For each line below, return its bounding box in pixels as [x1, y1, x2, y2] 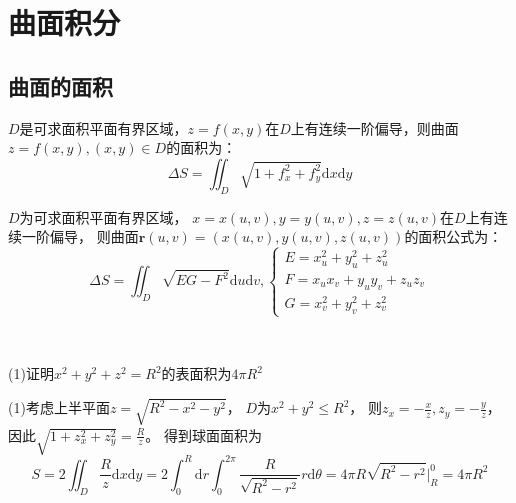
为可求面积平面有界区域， [19, 206, 188, 227]
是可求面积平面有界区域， [19, 117, 188, 138]
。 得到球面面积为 [145, 424, 262, 445]
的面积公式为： [404, 226, 503, 247]
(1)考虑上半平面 [8, 397, 110, 418]
